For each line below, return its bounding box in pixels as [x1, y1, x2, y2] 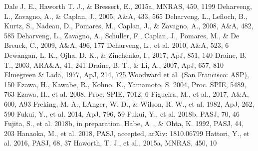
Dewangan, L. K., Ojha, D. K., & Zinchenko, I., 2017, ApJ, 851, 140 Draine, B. [4, 49, 247, 60]
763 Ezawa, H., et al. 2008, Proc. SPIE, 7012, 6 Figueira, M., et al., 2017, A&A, [4, 89, 249, 99]
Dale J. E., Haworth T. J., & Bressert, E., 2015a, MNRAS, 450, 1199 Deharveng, [4, 1, 252, 11]
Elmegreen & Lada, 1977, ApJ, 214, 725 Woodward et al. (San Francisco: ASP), [4, 69, 249, 80]
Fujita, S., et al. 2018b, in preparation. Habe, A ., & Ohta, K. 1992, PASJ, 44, [4, 118, 244, 129]
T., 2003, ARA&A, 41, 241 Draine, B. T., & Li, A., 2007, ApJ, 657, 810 [4, 59, 224, 70]
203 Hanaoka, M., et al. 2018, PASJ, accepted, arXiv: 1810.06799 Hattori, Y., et [4, 128, 250, 138]
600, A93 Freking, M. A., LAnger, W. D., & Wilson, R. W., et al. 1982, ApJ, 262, [4, 98, 255, 109]
